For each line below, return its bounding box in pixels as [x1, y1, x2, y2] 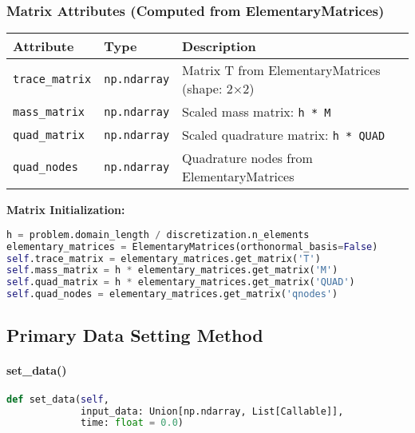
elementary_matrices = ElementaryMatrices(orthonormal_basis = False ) [6, 240, 378, 252]
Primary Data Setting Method [6, 323, 263, 348]
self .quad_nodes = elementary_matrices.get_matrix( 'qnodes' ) [6, 288, 338, 300]
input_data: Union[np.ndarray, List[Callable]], [81, 405, 344, 417]
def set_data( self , [6, 393, 109, 405]
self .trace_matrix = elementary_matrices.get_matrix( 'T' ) [6, 252, 321, 264]
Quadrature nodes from [182, 149, 313, 168]
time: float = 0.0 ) [81, 417, 184, 429]
